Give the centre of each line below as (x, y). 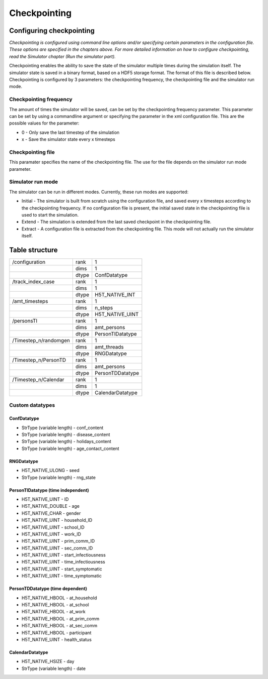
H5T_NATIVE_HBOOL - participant (57, 633)
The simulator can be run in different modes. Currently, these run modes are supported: (99, 192)
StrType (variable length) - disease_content (66, 434)
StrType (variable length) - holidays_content (67, 442)
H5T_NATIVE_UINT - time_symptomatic (62, 576)
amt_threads (109, 347)
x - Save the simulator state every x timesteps (68, 139)
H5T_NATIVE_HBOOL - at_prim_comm (60, 619)
